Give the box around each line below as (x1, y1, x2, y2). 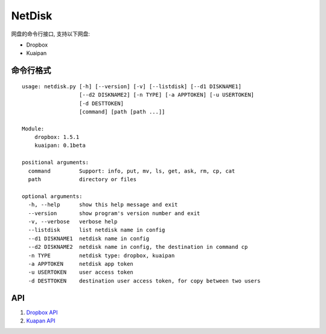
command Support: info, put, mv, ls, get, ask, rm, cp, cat (28, 167, 235, 175)
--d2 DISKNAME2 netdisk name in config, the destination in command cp (28, 243, 248, 251)
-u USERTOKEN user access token (28, 269, 134, 276)
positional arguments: (22, 159, 89, 166)
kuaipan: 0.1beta (34, 142, 86, 149)
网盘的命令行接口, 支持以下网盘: (11, 30, 91, 37)
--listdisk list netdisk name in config (28, 226, 165, 234)
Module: (22, 125, 45, 132)
